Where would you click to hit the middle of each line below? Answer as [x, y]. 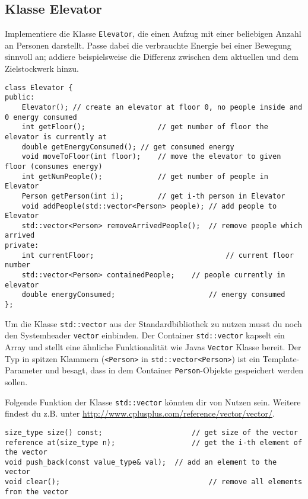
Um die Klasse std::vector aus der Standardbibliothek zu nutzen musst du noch [153, 323]
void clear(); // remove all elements [154, 482]
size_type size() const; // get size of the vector [151, 432]
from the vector [37, 492]
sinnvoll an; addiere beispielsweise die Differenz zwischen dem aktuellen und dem [152, 57]
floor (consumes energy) [54, 166]
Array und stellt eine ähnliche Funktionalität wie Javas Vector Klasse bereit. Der [153, 347]
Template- [281, 358]
